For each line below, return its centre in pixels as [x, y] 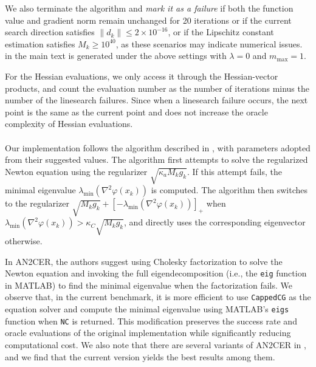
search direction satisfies [50, 32]
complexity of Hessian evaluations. [69, 124]
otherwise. [24, 241]
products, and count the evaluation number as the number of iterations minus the [157, 88]
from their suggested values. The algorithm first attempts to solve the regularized [156, 159]
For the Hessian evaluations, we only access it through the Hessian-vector [142, 76]
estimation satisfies [40, 43]
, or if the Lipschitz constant [221, 32]
